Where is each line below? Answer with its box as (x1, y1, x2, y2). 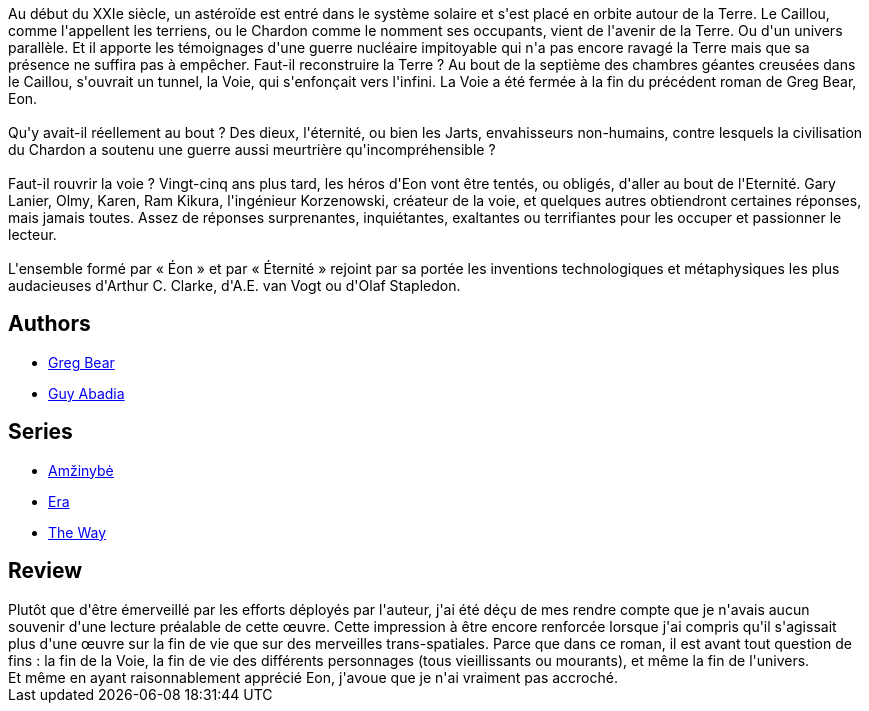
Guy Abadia (48, 384, 125, 402)
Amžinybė (48, 461, 114, 479)
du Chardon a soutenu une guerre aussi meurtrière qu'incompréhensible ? (8, 141, 496, 158)
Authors (8, 311, 91, 337)
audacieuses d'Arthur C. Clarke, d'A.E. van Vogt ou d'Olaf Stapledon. (8, 277, 461, 294)
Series (8, 419, 73, 445)
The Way (48, 523, 107, 541)
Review (8, 558, 83, 584)
